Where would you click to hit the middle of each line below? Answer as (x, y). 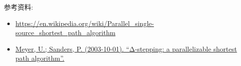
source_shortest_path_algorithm (65, 33)
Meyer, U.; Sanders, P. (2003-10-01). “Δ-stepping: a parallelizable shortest (126, 48)
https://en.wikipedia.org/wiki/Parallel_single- (85, 23)
